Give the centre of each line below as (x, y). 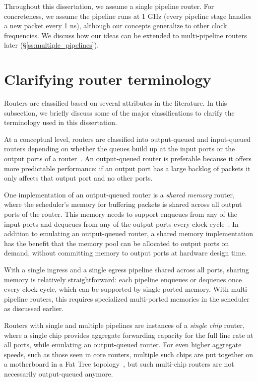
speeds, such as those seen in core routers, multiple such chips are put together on (129, 354)
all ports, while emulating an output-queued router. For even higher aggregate (123, 345)
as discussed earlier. (34, 308)
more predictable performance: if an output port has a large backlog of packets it (127, 168)
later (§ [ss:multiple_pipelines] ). (52, 45)
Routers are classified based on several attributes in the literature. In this (116, 103)
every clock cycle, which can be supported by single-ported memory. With (116, 289)
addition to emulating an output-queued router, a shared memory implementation (128, 233)
